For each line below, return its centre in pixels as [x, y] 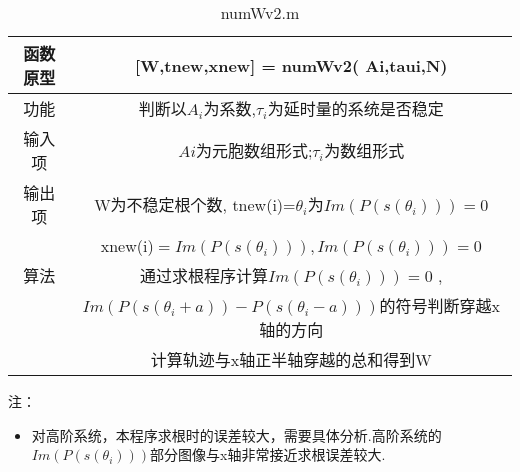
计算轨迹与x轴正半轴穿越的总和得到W [291, 359]
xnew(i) [127, 245]
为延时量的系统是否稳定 [355, 108]
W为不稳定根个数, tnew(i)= [195, 204]
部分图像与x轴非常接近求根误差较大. [268, 454]
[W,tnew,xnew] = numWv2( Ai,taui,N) [291, 65]
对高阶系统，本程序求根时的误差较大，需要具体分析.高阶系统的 [236, 434]
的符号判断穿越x [439, 305]
